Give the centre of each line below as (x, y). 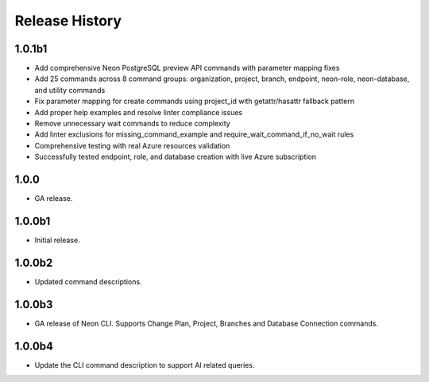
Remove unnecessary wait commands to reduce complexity (132, 124)
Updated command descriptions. (88, 281)
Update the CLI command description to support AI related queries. (145, 365)
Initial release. (57, 240)
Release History (68, 21)
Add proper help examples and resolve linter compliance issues (138, 112)
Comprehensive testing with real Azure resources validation (132, 145)
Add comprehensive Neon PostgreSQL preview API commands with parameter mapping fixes (187, 68)
